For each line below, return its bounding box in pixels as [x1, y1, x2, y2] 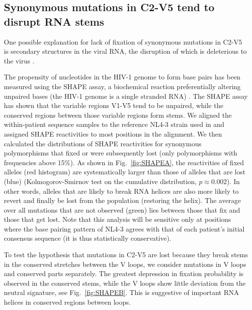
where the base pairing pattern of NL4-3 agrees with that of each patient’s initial [4, 223, 245, 233]
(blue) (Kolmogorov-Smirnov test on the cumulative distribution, [4, 176, 197, 186]
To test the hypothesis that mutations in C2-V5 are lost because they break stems [4, 249, 248, 260]
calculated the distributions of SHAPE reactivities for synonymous [4, 138, 202, 148]
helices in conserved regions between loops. [4, 297, 131, 307]
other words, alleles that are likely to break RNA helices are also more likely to [4, 186, 239, 196]
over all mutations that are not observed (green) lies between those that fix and [4, 204, 240, 215]
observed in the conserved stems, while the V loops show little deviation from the [4, 278, 246, 288]
